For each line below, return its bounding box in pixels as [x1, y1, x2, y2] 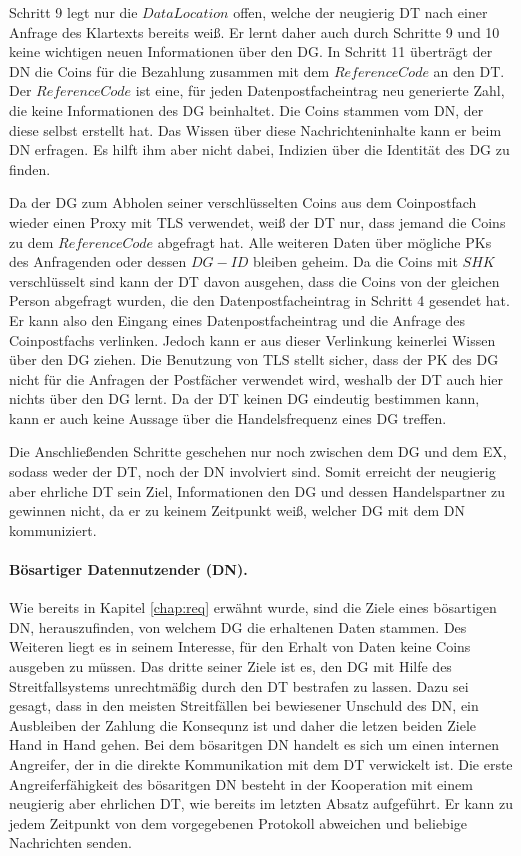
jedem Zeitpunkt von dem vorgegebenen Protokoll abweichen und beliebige [9, 812, 468, 833]
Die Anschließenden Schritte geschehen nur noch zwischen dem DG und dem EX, [9, 441, 507, 462]
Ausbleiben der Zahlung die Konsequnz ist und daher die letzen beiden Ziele [9, 714, 476, 735]
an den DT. [433, 60, 505, 81]
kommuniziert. [9, 519, 97, 540]
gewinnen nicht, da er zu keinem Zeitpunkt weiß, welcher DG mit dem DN [9, 500, 465, 521]
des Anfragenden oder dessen [9, 251, 187, 272]
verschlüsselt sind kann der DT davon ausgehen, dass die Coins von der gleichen [9, 270, 500, 291]
